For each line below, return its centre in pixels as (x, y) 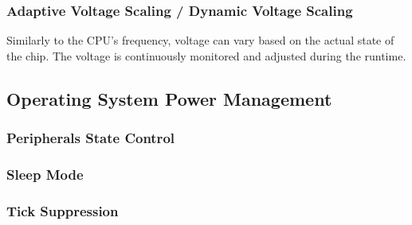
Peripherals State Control (91, 138)
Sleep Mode (45, 174)
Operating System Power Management (169, 98)
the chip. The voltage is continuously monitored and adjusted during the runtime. (206, 55)
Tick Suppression (63, 210)
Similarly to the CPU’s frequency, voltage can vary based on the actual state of (200, 40)
